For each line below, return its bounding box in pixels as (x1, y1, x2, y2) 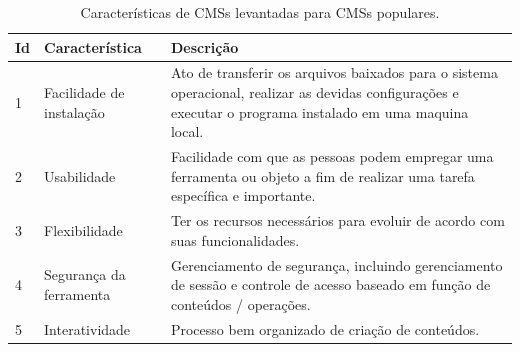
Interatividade (44, 318, 131, 339)
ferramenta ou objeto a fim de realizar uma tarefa (170, 165, 475, 186)
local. (170, 121, 204, 142)
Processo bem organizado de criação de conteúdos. (170, 318, 480, 339)
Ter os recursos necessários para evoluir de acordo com (170, 210, 505, 231)
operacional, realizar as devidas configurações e (170, 82, 459, 103)
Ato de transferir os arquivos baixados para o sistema (170, 62, 498, 83)
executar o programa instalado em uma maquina (170, 101, 469, 122)
